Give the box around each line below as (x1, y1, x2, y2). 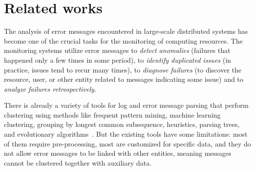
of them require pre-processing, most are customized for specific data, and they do (4, 138, 251, 148)
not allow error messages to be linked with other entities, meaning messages (4, 148, 231, 158)
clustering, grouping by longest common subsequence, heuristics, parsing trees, (4, 119, 240, 129)
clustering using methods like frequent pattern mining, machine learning (4, 109, 221, 120)
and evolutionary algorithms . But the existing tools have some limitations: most (4, 129, 248, 139)
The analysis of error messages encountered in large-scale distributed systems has (4, 26, 248, 36)
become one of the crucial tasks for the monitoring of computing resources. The (4, 35, 243, 46)
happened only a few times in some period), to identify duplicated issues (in (4, 54, 231, 65)
